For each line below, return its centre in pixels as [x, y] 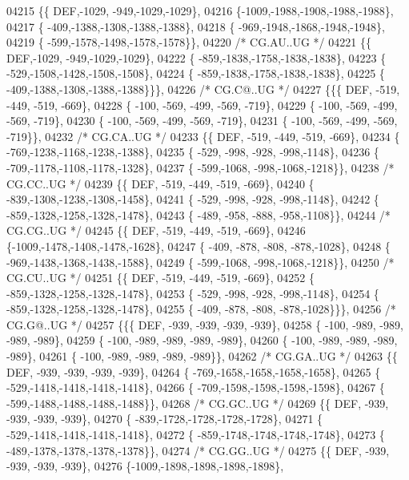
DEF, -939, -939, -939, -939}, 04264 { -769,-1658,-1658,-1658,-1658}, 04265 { [194, 371]
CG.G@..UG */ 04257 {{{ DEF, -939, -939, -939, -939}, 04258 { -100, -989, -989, [205, 324]
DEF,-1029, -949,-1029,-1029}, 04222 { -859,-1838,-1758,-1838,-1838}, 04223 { [196, 57]
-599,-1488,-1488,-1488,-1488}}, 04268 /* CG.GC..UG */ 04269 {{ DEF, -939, [198, 403]
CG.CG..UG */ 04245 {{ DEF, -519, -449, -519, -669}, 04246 [156, 230]
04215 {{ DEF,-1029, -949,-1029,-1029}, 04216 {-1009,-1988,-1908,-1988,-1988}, [200, 10]
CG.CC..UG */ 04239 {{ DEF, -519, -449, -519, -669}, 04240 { [160, 183]
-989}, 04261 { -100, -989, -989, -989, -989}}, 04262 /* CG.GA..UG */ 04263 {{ [202, 356]
